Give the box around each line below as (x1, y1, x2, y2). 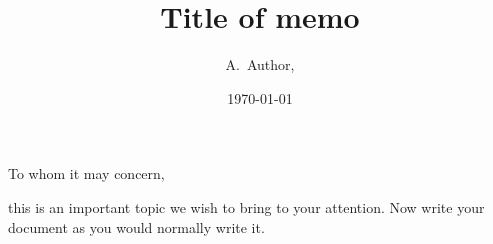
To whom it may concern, (8, 163, 165, 184)
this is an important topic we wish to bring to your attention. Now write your (8, 196, 485, 217)
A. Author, (225, 54, 295, 75)
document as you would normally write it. (8, 216, 265, 237)
